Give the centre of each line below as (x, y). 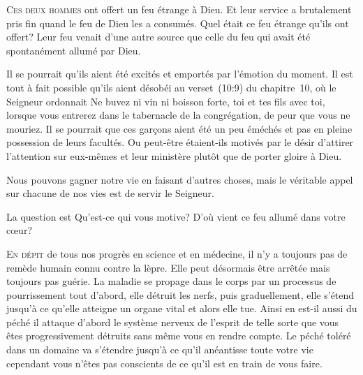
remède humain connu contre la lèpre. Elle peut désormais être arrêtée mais (168, 267)
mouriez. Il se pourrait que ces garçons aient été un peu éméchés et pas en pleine (179, 128)
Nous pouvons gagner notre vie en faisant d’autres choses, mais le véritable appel (180, 179)
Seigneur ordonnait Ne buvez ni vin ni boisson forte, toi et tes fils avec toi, (166, 101)
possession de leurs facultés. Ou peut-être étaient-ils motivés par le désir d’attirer (180, 142)
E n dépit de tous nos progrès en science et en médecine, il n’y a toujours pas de (177, 253)
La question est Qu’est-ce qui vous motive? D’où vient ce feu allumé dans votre (176, 216)
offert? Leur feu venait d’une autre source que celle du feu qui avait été (158, 37)
